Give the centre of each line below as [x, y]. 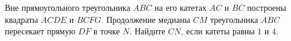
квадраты [21, 19]
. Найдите [147, 31]
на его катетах [181, 7]
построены [267, 7]
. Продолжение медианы [145, 19]
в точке [107, 31]
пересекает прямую [40, 31]
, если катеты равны [218, 31]
